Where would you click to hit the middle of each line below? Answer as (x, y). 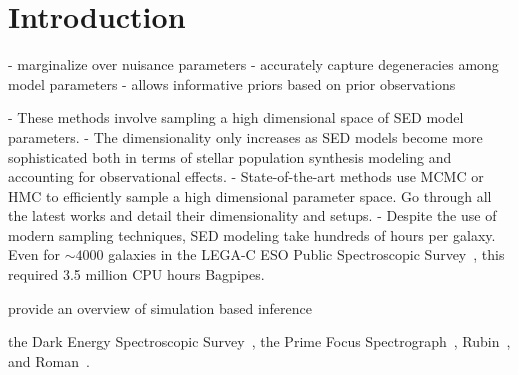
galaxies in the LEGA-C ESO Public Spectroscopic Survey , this (306, 254)
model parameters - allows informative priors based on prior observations (232, 83)
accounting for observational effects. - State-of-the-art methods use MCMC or (246, 176)
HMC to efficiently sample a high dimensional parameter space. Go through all (250, 195)
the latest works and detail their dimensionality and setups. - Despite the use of (252, 215)
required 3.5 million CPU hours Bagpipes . (136, 274)
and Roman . (49, 360)
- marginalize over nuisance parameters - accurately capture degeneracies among (253, 64)
